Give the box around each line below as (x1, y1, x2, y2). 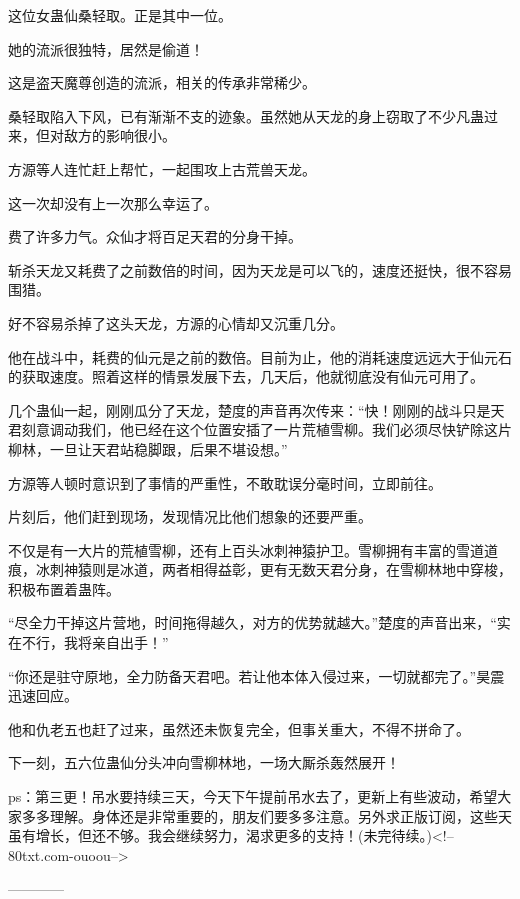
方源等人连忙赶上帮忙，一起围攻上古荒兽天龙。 (8, 158, 316, 179)
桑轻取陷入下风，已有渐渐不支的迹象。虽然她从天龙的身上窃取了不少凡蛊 (8, 105, 484, 126)
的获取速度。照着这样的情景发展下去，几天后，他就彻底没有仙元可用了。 (8, 366, 484, 387)
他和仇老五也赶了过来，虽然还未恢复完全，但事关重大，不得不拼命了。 (8, 718, 470, 739)
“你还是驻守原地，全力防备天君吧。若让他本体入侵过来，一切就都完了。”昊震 (8, 665, 505, 686)
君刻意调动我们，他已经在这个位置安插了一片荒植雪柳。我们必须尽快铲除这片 (8, 419, 512, 440)
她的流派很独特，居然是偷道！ (8, 38, 204, 59)
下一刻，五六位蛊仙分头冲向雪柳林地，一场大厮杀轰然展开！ (8, 752, 400, 773)
